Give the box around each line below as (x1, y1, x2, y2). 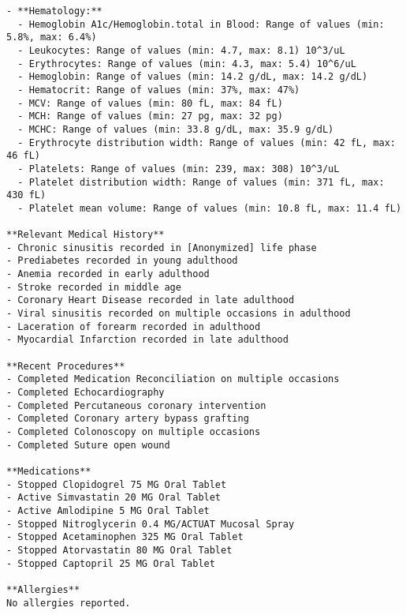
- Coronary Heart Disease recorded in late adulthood (6, 294, 295, 306)
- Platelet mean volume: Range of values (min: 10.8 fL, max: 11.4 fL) (17, 202, 402, 214)
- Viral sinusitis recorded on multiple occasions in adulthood (6, 308, 351, 320)
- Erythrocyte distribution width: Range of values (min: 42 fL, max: (17, 137, 396, 148)
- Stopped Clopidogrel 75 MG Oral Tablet (6, 478, 227, 490)
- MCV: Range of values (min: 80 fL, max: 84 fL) (17, 97, 283, 109)
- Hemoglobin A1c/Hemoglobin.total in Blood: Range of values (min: (17, 18, 385, 30)
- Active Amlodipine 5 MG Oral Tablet (6, 504, 210, 516)
